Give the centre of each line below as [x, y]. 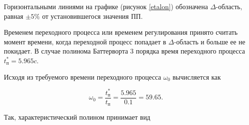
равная [14, 16]
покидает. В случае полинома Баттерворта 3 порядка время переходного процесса [124, 51]
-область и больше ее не [210, 41]
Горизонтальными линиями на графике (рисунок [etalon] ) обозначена [106, 6]
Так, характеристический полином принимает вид [77, 117]
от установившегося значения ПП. [92, 16]
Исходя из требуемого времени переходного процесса [83, 76]
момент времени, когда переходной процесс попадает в [85, 41]
